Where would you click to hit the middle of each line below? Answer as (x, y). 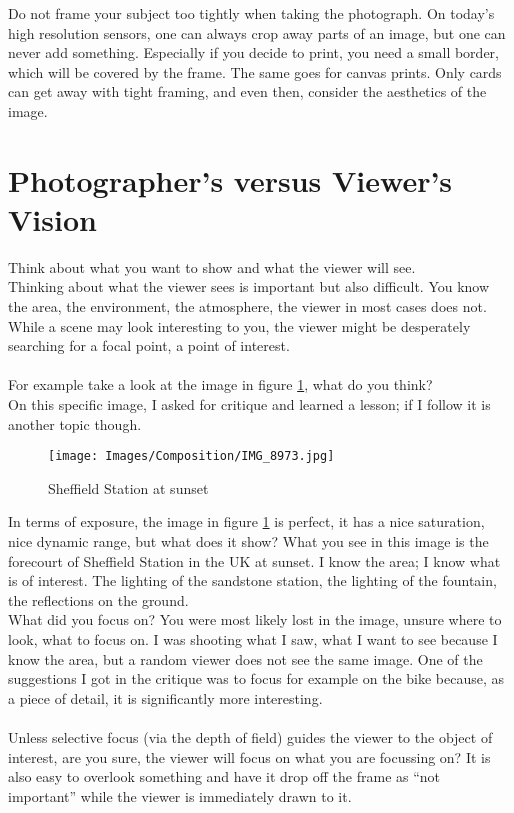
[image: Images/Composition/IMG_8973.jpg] (191, 456)
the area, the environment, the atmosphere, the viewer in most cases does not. (247, 306)
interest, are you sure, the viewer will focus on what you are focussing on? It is (249, 756)
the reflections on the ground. (98, 599)
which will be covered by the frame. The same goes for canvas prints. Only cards (255, 71)
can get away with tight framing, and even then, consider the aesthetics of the (247, 91)
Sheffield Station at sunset (128, 487)
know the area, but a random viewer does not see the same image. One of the (245, 658)
